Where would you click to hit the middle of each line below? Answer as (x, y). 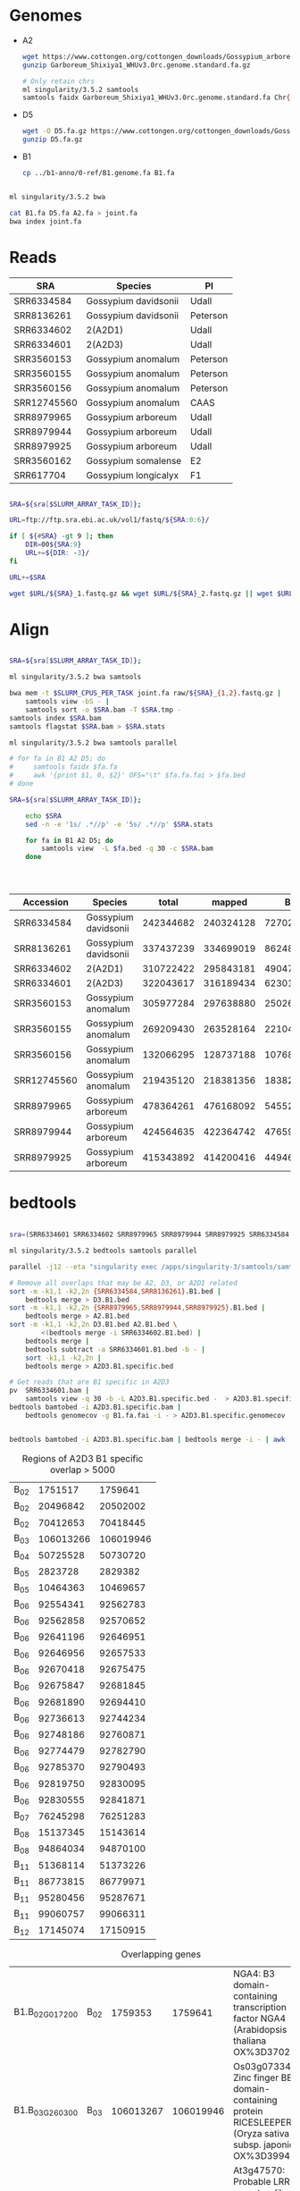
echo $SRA (44, 816)
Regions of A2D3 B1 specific (83, 1458)
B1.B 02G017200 (46, 2013)
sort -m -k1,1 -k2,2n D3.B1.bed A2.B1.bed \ (93, 1325)
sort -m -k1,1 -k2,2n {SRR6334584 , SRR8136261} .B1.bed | (115, 1291)
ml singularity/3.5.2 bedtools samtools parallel (104, 1251)
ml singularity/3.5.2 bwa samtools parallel (93, 743)
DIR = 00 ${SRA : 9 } (54, 545)
